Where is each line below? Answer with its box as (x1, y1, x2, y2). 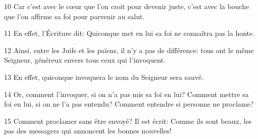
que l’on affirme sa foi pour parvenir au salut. (4, 11, 145, 21)
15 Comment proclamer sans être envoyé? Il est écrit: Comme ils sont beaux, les (4, 115, 252, 126)
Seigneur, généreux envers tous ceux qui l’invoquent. (4, 55, 166, 65)
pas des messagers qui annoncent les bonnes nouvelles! (4, 125, 172, 136)
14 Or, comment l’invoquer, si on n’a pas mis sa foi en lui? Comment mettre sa (4, 88, 249, 99)
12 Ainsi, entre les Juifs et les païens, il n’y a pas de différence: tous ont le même (4, 44, 254, 55)
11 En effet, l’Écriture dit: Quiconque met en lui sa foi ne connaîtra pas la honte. (4, 28, 255, 38)
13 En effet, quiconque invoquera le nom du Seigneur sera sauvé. (4, 71, 203, 82)
